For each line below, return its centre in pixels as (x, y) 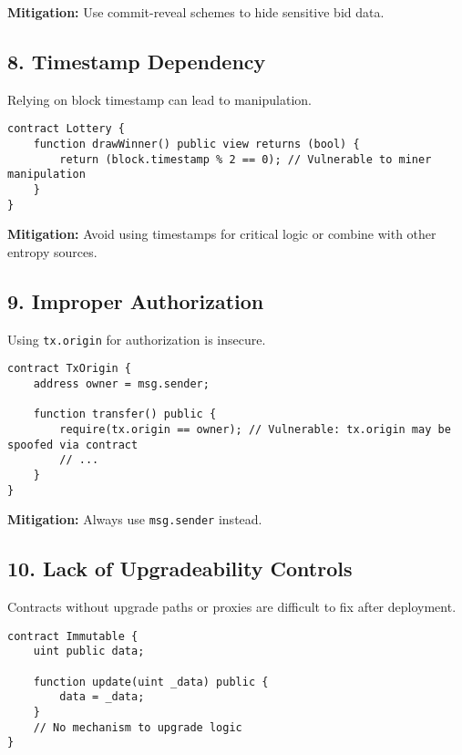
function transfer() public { (125, 414)
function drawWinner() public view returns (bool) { (196, 145)
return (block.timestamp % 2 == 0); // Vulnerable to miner (246, 159)
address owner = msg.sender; (121, 384)
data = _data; (102, 697)
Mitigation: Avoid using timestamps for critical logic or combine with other (222, 234)
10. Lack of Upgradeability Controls (180, 569)
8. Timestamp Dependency (137, 61)
